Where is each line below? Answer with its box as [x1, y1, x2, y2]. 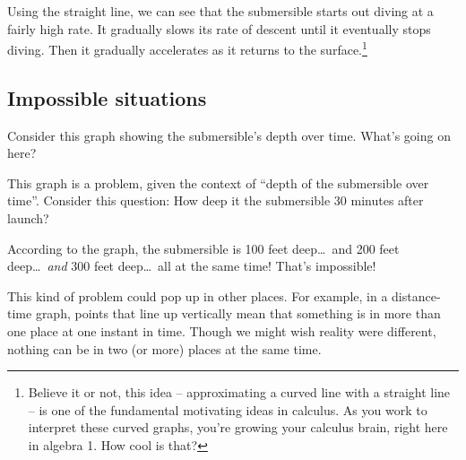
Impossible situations [7, 83, 207, 111]
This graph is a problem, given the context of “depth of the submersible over [7, 173, 429, 192]
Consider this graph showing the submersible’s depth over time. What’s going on [7, 126, 451, 144]
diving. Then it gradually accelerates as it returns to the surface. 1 [7, 38, 367, 58]
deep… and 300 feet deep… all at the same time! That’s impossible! [7, 256, 376, 275]
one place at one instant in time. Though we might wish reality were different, [7, 321, 436, 340]
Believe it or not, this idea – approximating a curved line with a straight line [28, 383, 451, 402]
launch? [7, 209, 49, 228]
